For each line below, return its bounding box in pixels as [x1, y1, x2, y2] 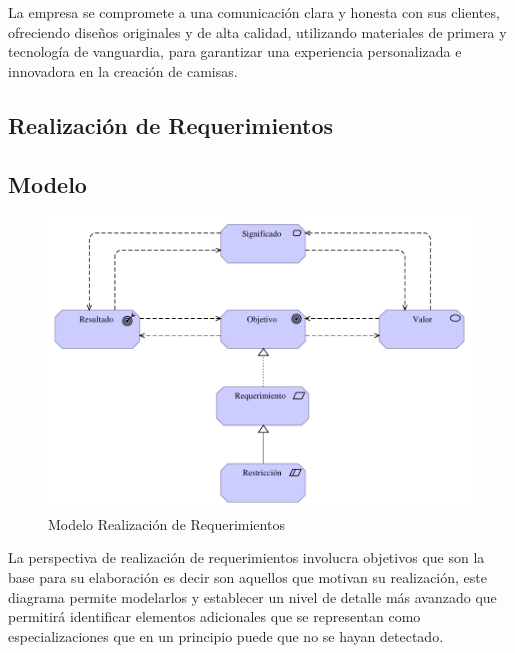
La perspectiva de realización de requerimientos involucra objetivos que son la [8, 547, 485, 568]
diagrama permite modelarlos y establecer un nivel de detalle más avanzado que [8, 586, 497, 607]
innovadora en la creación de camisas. [8, 60, 238, 81]
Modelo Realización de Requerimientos [48, 513, 285, 534]
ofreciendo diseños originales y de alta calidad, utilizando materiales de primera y [8, 21, 507, 42]
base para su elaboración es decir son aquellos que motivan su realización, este [8, 567, 487, 588]
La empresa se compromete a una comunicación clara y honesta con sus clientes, [8, 2, 500, 22]
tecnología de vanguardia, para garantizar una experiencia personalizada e [8, 41, 462, 62]
